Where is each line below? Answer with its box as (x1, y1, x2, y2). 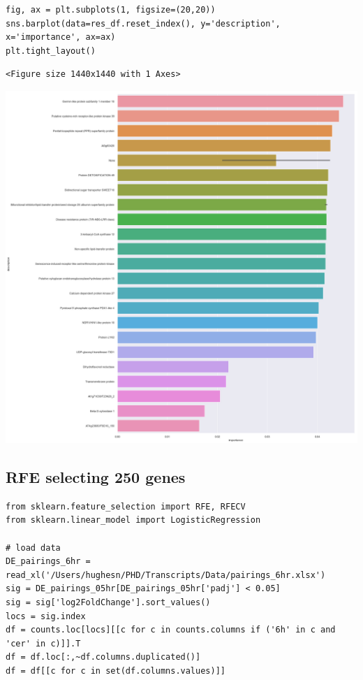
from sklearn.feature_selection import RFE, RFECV (6, 501, 246, 512)
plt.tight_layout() (6, 45, 96, 56)
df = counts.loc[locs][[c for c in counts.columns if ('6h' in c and (6, 625, 336, 635)
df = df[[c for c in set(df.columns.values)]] (6, 665, 225, 676)
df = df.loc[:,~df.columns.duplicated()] (6, 652, 201, 663)
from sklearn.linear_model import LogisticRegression (6, 515, 261, 526)
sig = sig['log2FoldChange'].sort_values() (6, 597, 211, 607)
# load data (6, 542, 61, 553)
